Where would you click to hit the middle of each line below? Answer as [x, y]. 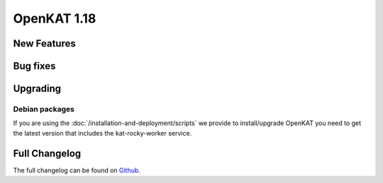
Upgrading [37, 89]
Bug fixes [34, 66]
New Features [44, 43]
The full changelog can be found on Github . [77, 170]
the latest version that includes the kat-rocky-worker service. [102, 133]
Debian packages [44, 109]
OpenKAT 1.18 [55, 18]
